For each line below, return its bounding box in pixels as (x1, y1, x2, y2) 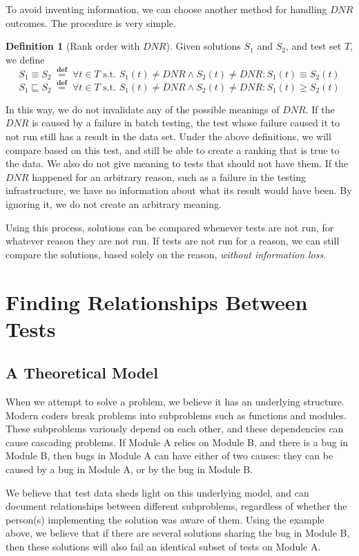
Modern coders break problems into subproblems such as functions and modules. (6, 408, 347, 422)
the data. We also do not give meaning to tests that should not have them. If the (6, 156, 349, 171)
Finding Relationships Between (6, 287, 308, 316)
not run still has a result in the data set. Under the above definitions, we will (6, 129, 331, 143)
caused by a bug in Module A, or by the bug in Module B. (6, 462, 253, 477)
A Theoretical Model (6, 362, 158, 383)
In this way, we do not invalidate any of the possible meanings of (6, 102, 280, 116)
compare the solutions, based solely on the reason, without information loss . (6, 247, 327, 261)
